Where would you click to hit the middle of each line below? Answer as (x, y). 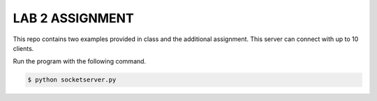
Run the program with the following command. (80, 61)
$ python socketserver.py (72, 80)
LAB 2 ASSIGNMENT (73, 18)
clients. (23, 48)
